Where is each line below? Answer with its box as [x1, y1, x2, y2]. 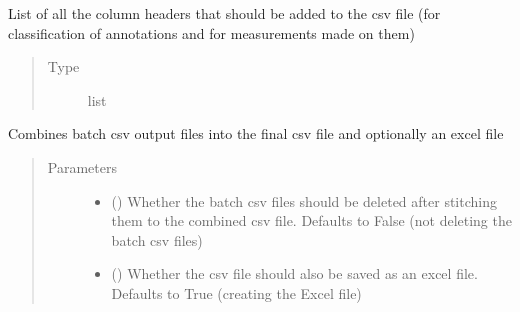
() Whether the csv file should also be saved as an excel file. [111, 263, 478, 284]
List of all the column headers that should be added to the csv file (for [8, 3, 441, 23]
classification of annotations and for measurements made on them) [8, 22, 415, 43]
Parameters [47, 156, 117, 177]
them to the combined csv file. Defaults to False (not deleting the [111, 210, 512, 231]
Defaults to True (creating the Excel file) [111, 282, 362, 303]
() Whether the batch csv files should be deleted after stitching [111, 190, 497, 211]
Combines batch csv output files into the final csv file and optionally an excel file [8, 123, 504, 144]
